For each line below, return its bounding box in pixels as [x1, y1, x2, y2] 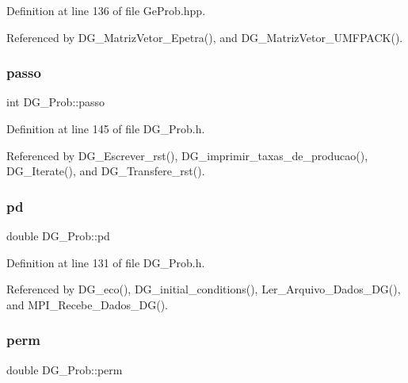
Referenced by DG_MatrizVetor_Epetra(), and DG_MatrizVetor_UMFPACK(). [6, 29, 403, 45]
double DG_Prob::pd [6, 228, 110, 243]
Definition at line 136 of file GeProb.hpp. [6, 2, 206, 18]
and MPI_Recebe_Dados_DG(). [6, 296, 168, 312]
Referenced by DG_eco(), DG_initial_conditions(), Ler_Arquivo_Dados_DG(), [6, 281, 401, 297]
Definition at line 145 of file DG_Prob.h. [6, 121, 205, 136]
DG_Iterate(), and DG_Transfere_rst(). [6, 163, 205, 179]
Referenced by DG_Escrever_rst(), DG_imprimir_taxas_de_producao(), [6, 147, 368, 163]
